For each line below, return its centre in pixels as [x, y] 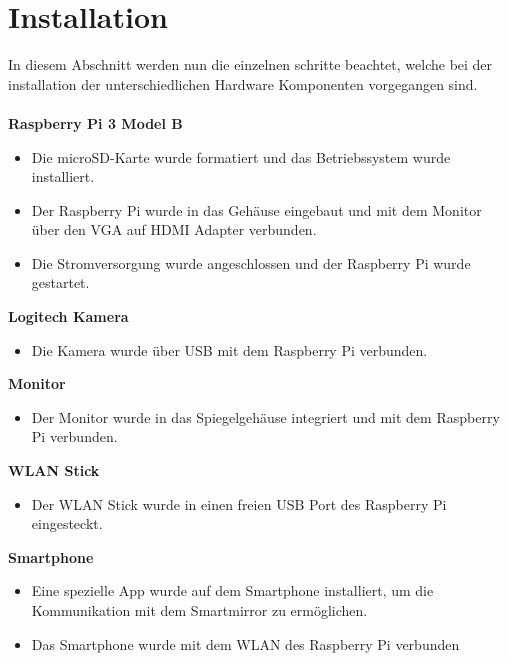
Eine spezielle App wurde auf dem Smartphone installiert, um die [232, 590]
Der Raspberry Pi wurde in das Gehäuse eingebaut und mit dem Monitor [256, 209]
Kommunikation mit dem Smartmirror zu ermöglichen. [199, 610]
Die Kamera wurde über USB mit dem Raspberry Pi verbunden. [229, 349]
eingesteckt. [67, 523]
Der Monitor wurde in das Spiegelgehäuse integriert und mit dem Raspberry [265, 416]
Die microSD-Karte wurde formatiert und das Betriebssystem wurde [241, 156]
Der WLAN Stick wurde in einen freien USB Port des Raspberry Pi [239, 503]
